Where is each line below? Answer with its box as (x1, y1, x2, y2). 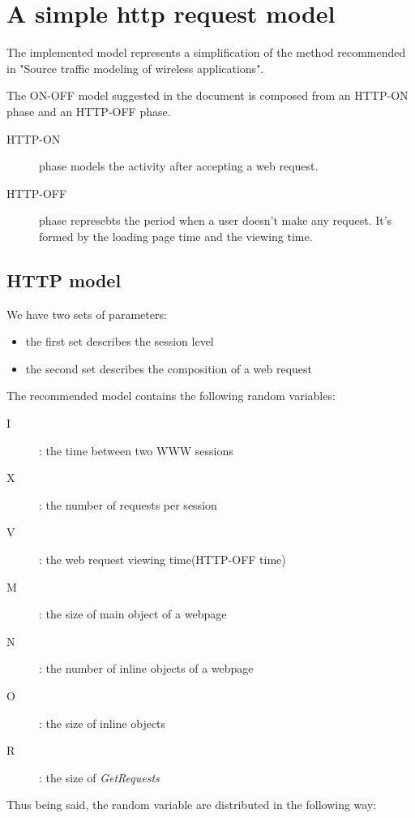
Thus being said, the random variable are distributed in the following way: (6, 796, 377, 813)
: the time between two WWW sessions (39, 441, 233, 459)
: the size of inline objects (39, 714, 166, 731)
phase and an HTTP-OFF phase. (6, 102, 171, 119)
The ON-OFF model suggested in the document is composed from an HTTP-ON (6, 87, 409, 104)
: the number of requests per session (39, 496, 217, 513)
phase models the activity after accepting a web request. (39, 157, 319, 174)
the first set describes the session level (25, 333, 214, 350)
